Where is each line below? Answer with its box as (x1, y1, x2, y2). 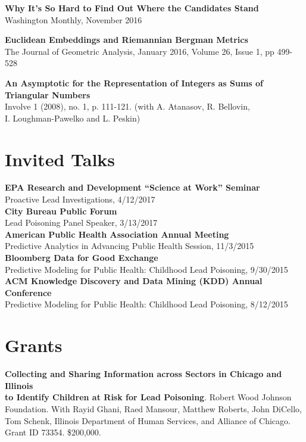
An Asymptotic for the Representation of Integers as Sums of (5, 76, 263, 89)
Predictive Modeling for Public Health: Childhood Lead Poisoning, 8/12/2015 (5, 298, 288, 310)
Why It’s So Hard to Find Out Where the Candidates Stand (5, 2, 259, 14)
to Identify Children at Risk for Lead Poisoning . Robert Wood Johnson (5, 391, 292, 403)
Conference (5, 286, 52, 298)
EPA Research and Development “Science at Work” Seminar (5, 181, 260, 194)
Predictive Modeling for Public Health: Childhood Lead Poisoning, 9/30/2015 (5, 263, 288, 275)
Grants (5, 333, 63, 357)
